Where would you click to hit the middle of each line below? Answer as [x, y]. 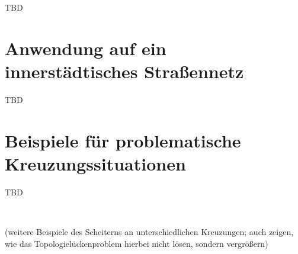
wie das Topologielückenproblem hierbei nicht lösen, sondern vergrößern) [137, 243]
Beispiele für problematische [123, 140]
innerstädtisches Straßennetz [124, 71]
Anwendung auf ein [86, 48]
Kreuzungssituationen [95, 163]
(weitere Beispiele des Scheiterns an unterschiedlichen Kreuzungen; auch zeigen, [149, 232]
